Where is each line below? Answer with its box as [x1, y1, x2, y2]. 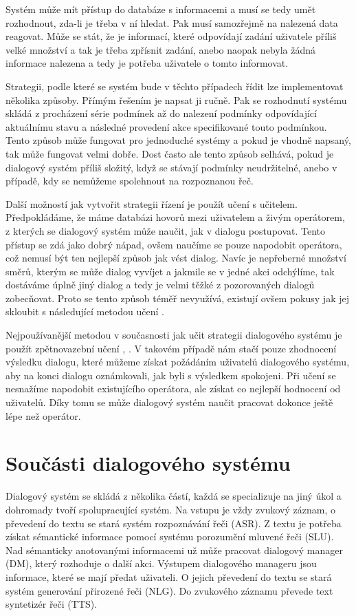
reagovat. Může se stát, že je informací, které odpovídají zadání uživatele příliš [5, 29, 337, 43]
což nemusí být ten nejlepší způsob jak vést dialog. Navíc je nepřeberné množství [5, 251, 346, 265]
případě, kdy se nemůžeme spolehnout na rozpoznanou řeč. [5, 173, 254, 188]
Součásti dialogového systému [5, 449, 291, 477]
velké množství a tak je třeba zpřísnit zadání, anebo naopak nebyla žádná [5, 42, 315, 56]
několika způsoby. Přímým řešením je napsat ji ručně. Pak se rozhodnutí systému [5, 92, 347, 107]
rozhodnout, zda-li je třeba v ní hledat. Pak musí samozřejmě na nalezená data [5, 15, 338, 30]
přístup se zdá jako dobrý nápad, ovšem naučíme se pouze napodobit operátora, [5, 237, 342, 251]
